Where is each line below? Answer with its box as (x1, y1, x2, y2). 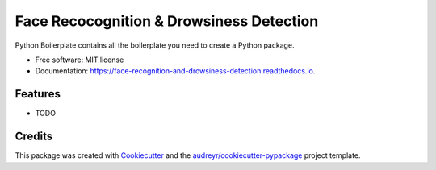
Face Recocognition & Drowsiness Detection (15, 12, 319, 30)
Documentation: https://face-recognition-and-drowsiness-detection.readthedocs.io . (35, 66, 316, 76)
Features (15, 87, 61, 101)
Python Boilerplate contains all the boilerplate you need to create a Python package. (15, 40, 295, 50)
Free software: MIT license (35, 55, 124, 64)
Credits (15, 130, 53, 143)
